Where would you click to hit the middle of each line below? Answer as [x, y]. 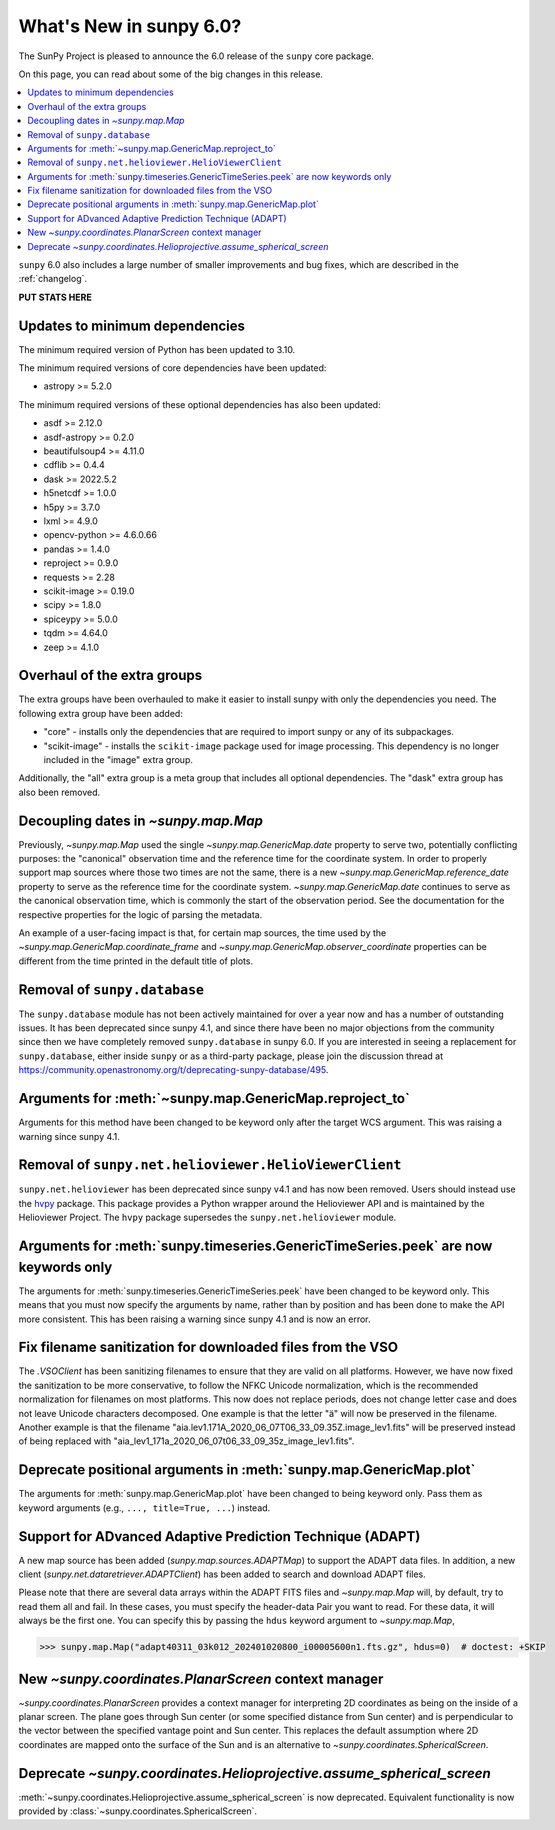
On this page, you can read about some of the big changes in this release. [171, 74]
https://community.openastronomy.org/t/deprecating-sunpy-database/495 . [173, 1070]
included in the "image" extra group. [118, 759]
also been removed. [59, 792]
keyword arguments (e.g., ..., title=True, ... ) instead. [144, 1507]
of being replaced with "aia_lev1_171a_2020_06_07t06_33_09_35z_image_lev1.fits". [186, 1441]
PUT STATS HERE [55, 297]
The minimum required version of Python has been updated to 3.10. [157, 349]
